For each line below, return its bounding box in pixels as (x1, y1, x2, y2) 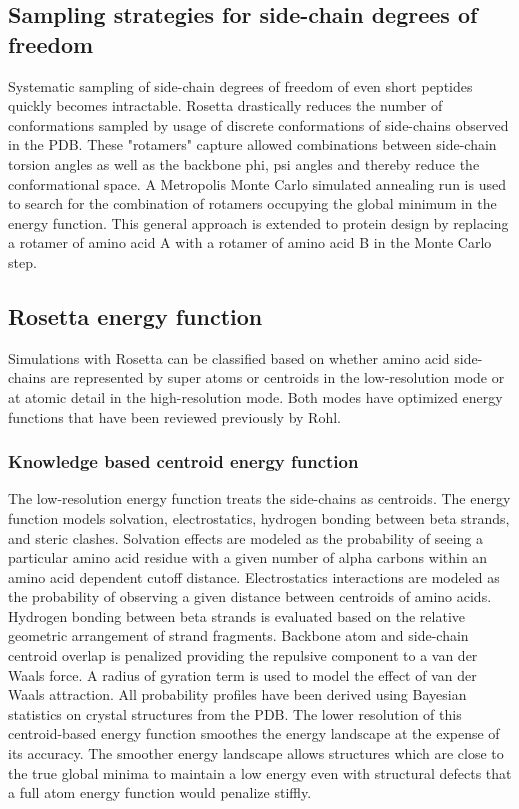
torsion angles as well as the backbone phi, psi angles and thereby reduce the (8, 153, 480, 174)
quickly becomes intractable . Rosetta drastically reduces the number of (8, 95, 443, 116)
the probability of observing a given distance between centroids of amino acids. (8, 586, 492, 607)
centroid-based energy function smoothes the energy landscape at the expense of (8, 723, 500, 744)
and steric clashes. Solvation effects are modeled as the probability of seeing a (8, 527, 483, 548)
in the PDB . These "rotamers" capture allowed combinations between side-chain (8, 134, 497, 155)
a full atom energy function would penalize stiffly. (8, 782, 312, 803)
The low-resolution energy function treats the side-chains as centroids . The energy (8, 488, 511, 509)
